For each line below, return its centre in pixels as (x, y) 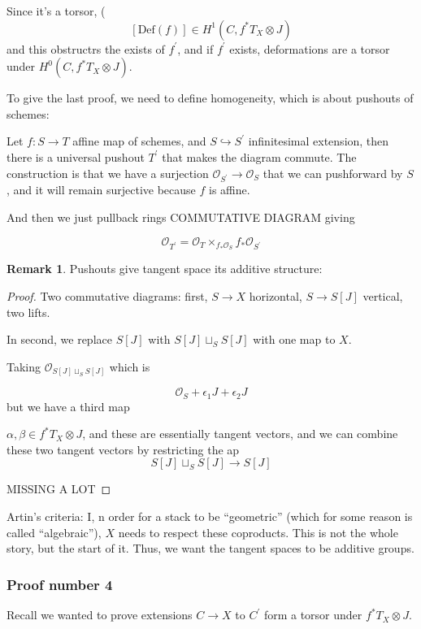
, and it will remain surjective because (101, 190)
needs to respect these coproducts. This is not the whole (258, 532)
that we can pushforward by (333, 173)
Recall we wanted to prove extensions (100, 615)
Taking (24, 366)
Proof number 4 (60, 584)
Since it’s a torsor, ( (56, 11)
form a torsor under (313, 615)
